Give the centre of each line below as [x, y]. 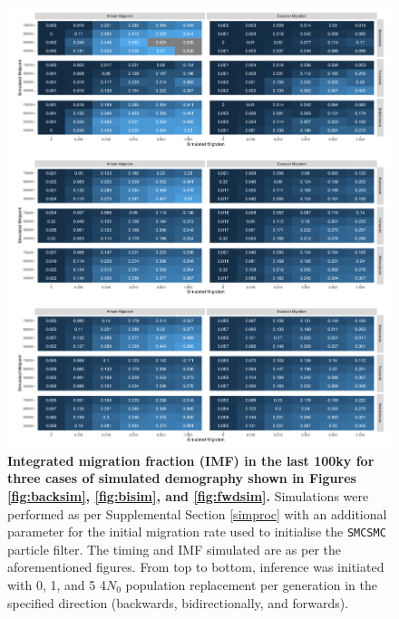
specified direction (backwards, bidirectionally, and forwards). [178, 602]
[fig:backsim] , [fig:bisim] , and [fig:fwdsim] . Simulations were [188, 495]
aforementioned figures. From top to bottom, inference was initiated [196, 567]
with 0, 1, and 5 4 [57, 585]
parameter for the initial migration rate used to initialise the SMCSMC [197, 532]
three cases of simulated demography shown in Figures [182, 478]
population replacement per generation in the [251, 585]
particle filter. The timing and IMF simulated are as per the [175, 549]
